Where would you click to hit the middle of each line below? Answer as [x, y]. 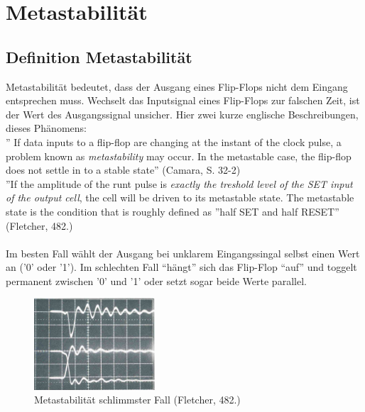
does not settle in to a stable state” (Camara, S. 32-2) [123, 170]
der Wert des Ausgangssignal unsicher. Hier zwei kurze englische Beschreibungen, [182, 114]
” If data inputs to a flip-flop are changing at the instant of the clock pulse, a [174, 141]
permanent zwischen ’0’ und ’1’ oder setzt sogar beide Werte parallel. [156, 280]
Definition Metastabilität [99, 56]
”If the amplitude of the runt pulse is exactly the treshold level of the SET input [179, 183]
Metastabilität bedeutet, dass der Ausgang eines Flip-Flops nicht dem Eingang [177, 86]
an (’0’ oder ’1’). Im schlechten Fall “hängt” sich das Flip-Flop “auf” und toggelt [181, 267]
